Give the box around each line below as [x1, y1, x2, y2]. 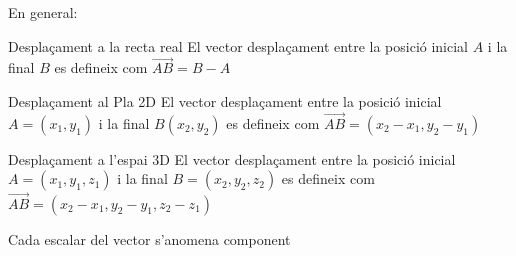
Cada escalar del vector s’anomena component [8, 228, 291, 249]
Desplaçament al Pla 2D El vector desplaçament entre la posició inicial [8, 91, 442, 111]
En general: [8, 2, 78, 22]
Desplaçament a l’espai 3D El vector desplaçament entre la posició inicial [8, 148, 456, 169]
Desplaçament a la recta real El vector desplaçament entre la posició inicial [8, 35, 469, 56]
